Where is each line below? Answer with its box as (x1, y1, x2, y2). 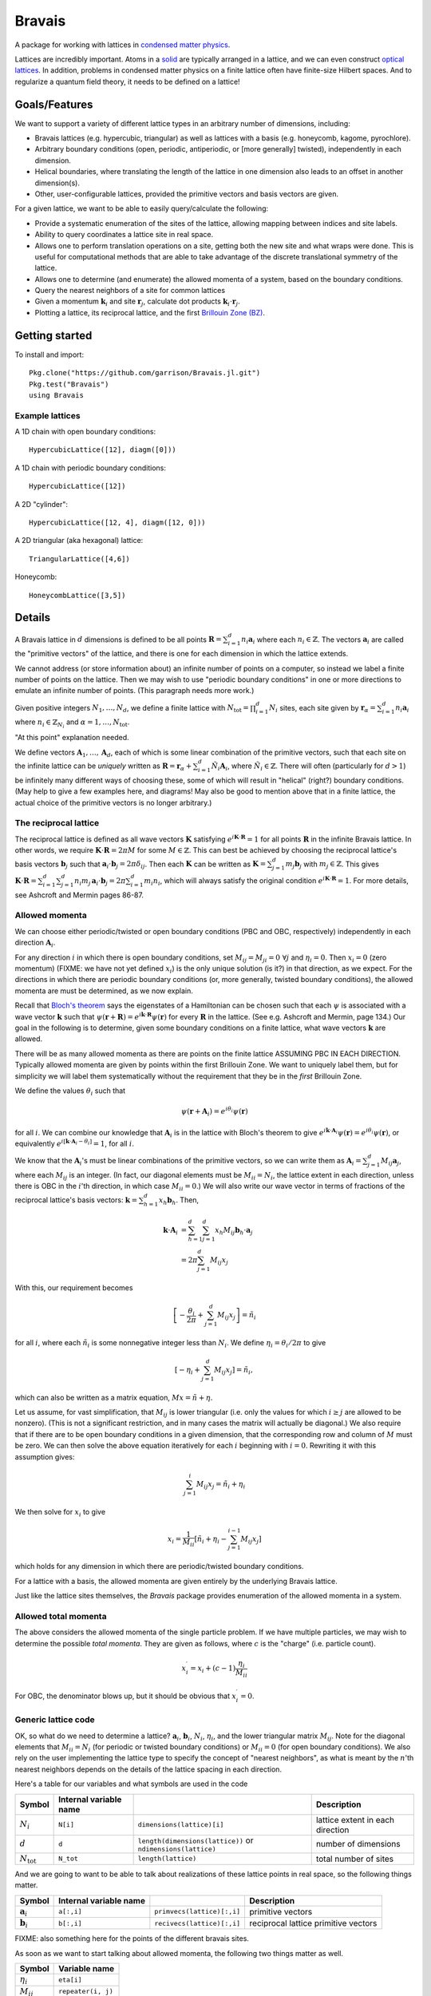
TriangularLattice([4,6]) (29, 554, 131, 563)
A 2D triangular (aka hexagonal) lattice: (14, 536, 144, 545)
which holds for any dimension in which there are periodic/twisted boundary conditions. (14, 1562, 304, 1571)
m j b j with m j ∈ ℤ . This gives (285, 859, 379, 870)
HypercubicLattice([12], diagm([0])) (29, 446, 177, 454)
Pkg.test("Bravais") (29, 379, 109, 389)
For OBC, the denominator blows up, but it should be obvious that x (14, 1691, 237, 1701)
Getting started (14, 328, 93, 343)
